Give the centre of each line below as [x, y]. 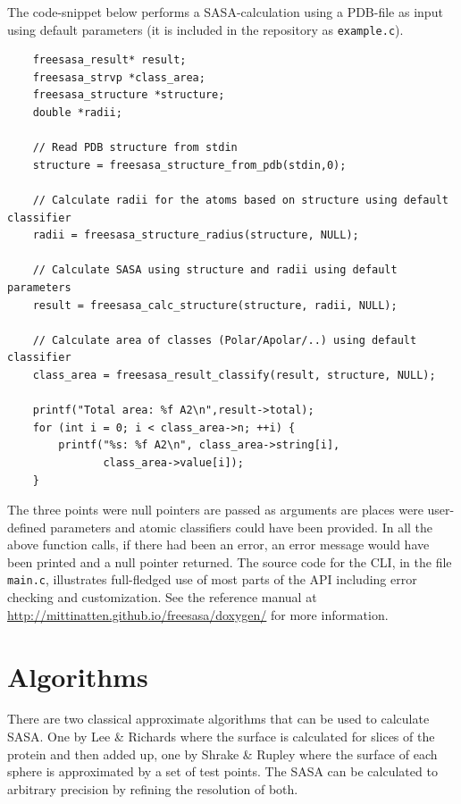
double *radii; [77, 113]
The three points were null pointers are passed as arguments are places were [215, 510]
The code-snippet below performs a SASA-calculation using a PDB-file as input [225, 12]
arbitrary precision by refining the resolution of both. [153, 788]
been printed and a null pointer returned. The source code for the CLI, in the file [230, 561]
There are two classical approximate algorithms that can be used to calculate [218, 719]
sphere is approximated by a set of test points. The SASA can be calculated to [222, 771]
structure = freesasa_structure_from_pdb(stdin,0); [189, 165]
